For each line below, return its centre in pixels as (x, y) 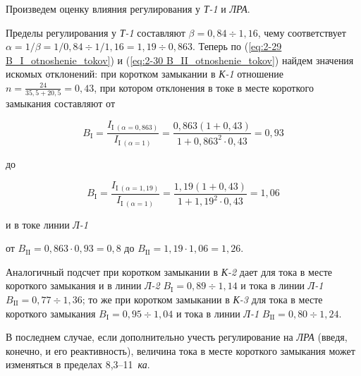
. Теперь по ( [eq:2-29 (237, 46)
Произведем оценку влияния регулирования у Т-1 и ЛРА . (128, 8)
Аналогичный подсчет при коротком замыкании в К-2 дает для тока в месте (169, 271)
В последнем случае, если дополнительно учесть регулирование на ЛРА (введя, (177, 337)
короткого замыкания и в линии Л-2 (83, 285)
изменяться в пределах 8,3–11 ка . (78, 364)
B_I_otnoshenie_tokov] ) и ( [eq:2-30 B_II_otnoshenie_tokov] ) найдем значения (180, 60)
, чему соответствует (302, 32)
